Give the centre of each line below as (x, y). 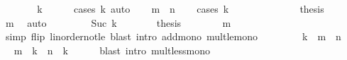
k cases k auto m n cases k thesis (181, 8)
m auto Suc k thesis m (118, 22)
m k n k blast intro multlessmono (112, 50)
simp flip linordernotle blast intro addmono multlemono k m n (173, 36)
